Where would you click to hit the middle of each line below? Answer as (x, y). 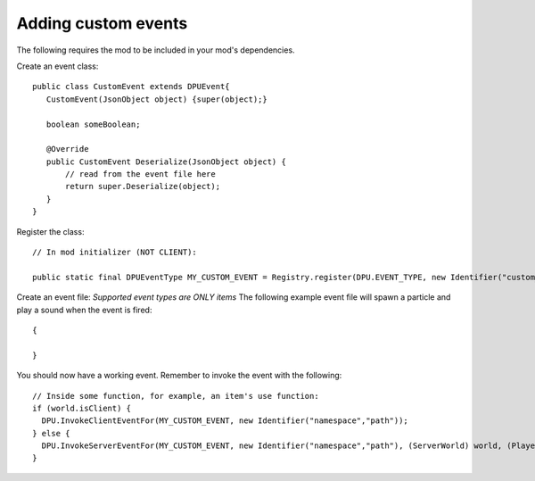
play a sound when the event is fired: (84, 310)
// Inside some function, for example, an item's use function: (176, 396)
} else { (51, 433)
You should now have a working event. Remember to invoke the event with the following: (179, 376)
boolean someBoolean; (93, 124)
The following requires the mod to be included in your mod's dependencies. (156, 50)
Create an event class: (58, 66)
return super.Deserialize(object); (143, 187)
